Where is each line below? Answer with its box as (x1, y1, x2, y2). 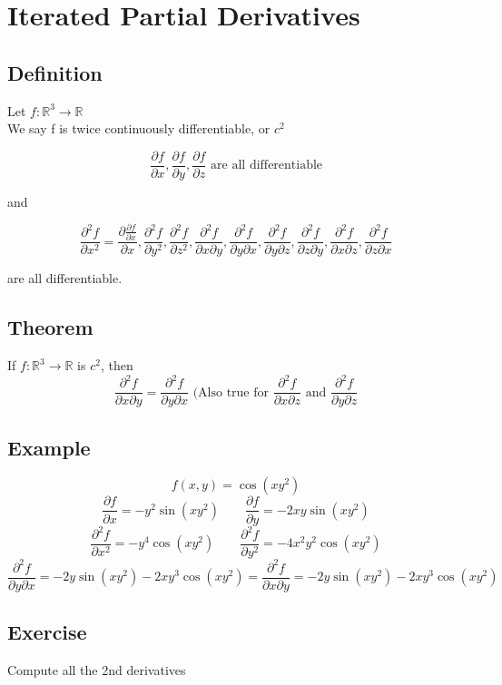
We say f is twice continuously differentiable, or (7, 119, 271, 138)
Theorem (7, 313, 94, 341)
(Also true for (192, 386, 269, 399)
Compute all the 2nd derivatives (7, 660, 186, 679)
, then (100, 356, 133, 375)
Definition (7, 58, 103, 86)
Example (7, 433, 91, 461)
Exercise (7, 618, 87, 646)
